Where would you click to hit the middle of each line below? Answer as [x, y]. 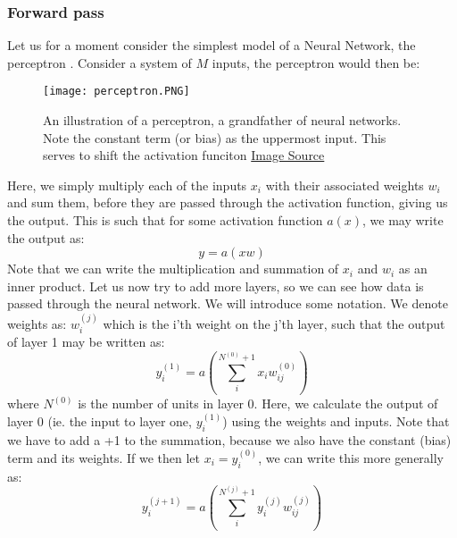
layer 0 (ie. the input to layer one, [100, 421]
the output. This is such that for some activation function [165, 220]
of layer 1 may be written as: [86, 342]
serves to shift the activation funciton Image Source [184, 155]
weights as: [37, 323]
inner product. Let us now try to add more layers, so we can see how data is [216, 286]
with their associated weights [345, 185]
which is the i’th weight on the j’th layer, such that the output [274, 323]
